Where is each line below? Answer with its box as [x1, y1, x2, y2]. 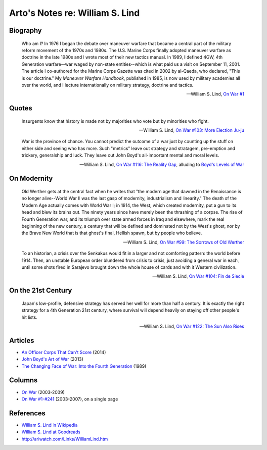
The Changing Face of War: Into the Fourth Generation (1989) [21, 363, 147, 369]
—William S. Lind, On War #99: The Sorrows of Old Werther [123, 239, 244, 245]
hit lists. [21, 314, 38, 320]
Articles [9, 336, 35, 345]
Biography [9, 26, 42, 35]
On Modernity [9, 174, 53, 183]
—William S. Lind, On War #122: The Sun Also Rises [139, 323, 244, 329]
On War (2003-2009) [21, 389, 65, 395]
